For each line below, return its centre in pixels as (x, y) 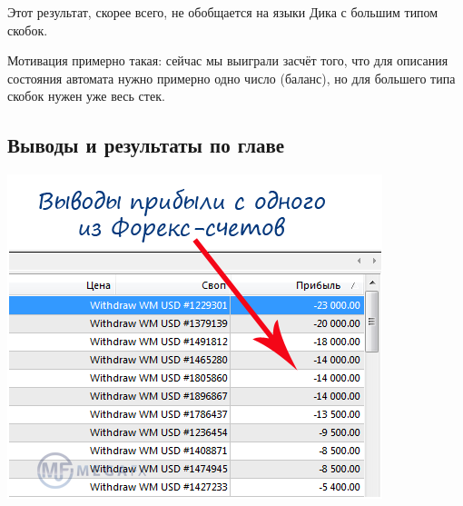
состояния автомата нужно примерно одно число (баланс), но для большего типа (231, 78)
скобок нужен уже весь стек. (86, 96)
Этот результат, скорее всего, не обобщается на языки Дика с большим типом (223, 12)
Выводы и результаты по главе (146, 145)
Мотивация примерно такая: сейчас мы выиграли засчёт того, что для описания (228, 60)
